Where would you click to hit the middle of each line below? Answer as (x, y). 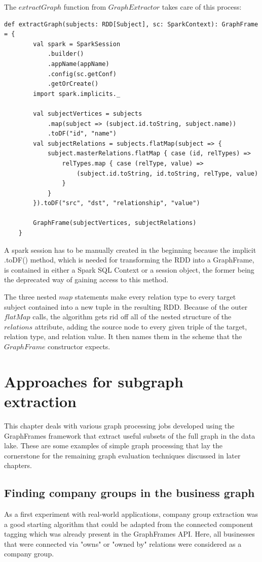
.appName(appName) (78, 64)
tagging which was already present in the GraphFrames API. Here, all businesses (129, 534)
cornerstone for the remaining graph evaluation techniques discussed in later (122, 455)
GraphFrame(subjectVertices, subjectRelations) (115, 223)
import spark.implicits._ (77, 94)
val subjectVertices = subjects (88, 113)
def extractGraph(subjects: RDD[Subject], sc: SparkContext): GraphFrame (131, 24)
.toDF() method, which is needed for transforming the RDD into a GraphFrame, (129, 260)
